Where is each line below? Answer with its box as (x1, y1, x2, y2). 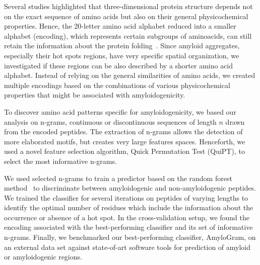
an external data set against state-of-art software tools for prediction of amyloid (4, 241, 251, 252)
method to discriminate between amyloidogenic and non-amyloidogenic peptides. (4, 183, 256, 193)
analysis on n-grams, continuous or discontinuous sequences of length (4, 116, 217, 127)
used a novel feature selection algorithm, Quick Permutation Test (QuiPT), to (4, 146, 245, 156)
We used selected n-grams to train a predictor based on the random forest (4, 172, 232, 183)
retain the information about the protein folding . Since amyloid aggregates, (4, 40, 240, 51)
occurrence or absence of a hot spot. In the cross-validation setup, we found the (4, 212, 250, 222)
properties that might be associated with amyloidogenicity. (4, 90, 185, 100)
